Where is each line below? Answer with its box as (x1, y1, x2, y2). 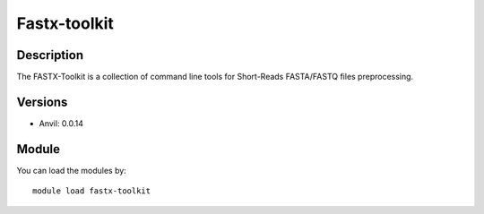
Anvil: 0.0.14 (39, 117, 84, 129)
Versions (16, 94, 68, 109)
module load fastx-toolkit (32, 186, 151, 196)
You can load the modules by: (16, 165, 127, 175)
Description (16, 47, 84, 63)
